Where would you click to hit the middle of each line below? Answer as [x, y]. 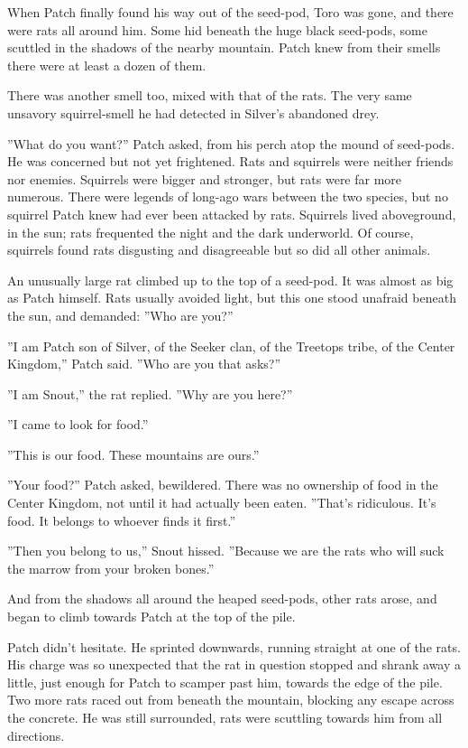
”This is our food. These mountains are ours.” [133, 454]
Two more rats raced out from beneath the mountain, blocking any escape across [231, 700]
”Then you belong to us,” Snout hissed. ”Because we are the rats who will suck [226, 551]
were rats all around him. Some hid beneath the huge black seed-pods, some [217, 29]
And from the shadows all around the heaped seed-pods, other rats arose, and [222, 598]
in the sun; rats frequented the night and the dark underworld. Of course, [211, 232]
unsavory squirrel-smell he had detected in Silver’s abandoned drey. [193, 112]
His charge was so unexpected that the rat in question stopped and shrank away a [234, 664]
